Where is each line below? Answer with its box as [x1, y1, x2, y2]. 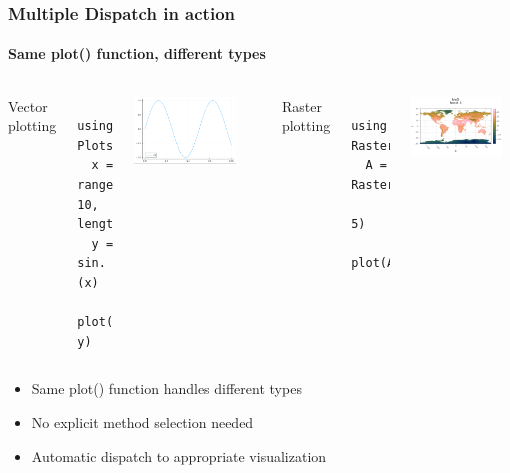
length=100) [77, 217, 156, 232]
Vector [8, 95, 48, 116]
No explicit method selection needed [31, 411, 254, 432]
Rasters [351, 138, 402, 153]
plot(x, [77, 315, 128, 330]
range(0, [77, 178, 135, 193]
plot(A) [351, 256, 402, 271]
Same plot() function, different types [8, 43, 266, 64]
